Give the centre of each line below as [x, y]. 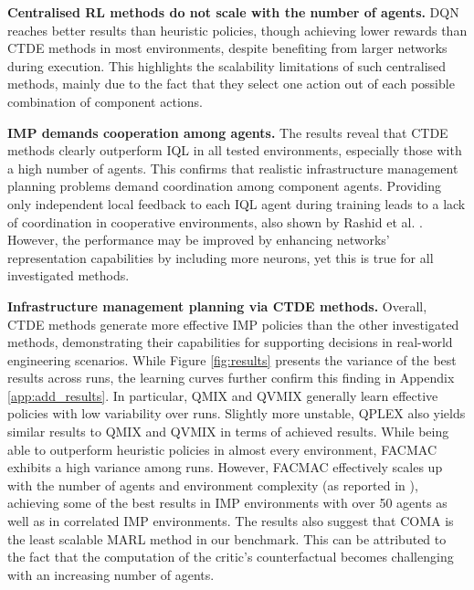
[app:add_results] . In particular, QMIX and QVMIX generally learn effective [223, 395]
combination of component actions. [105, 101]
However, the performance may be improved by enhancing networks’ [199, 240]
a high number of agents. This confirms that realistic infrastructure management [233, 168]
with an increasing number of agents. [111, 574]
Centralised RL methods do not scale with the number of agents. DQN [233, 12]
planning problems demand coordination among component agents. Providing [224, 186]
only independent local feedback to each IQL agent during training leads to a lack [237, 203]
